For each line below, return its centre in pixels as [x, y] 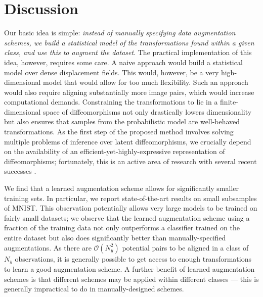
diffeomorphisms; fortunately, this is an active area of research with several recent [130, 161]
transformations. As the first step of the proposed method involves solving [119, 132]
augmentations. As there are [48, 247]
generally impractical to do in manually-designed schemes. [94, 289]
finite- [229, 102]
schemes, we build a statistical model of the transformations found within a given [129, 42]
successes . [20, 171]
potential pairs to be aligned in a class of [185, 247]
